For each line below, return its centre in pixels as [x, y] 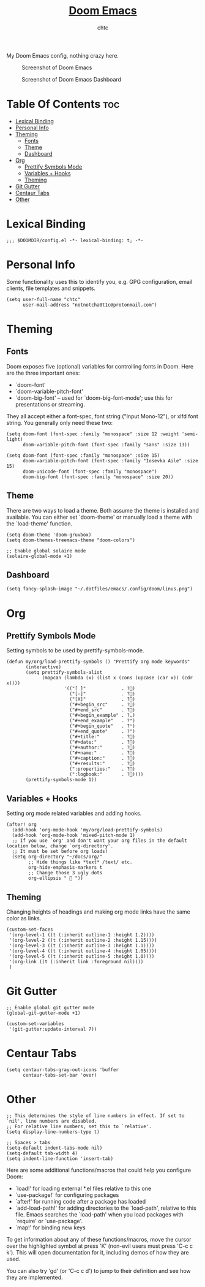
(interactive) [43, 667]
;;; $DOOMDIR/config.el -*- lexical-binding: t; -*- [75, 240]
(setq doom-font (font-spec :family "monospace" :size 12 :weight [93, 434]
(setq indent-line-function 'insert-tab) [60, 1159]
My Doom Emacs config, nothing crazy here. [63, 55]
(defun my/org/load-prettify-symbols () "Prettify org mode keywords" [98, 662]
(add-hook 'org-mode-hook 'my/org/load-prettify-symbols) [88, 830]
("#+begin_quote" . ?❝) [102, 726]
